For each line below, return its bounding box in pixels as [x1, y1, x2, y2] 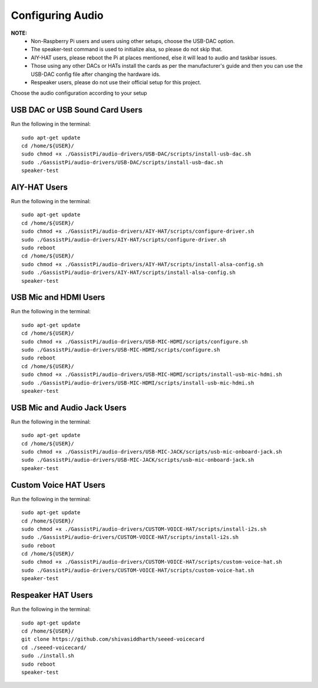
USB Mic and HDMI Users [11, 292, 105, 303]
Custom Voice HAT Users [11, 480, 106, 490]
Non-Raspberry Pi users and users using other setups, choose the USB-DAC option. [31, 37, 235, 44]
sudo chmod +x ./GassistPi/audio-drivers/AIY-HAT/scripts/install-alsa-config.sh [21, 261, 264, 267]
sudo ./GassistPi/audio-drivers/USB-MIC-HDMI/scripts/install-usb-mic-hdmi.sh [21, 379, 254, 386]
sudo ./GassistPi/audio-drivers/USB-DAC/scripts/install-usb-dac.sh [21, 159, 223, 166]
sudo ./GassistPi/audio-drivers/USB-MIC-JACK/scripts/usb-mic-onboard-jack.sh [21, 457, 254, 464]
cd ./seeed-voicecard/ [21, 644, 87, 651]
